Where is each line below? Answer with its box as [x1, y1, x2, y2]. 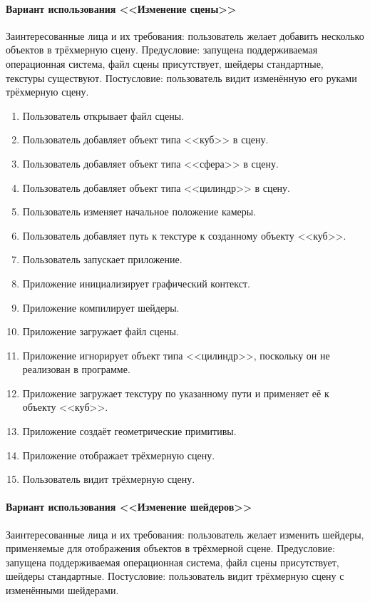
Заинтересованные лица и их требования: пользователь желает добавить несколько [6, 28, 364, 43]
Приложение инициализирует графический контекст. [22, 275, 250, 290]
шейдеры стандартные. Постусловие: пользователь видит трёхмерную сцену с [6, 568, 344, 583]
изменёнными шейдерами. [6, 583, 119, 598]
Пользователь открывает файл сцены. [22, 108, 185, 123]
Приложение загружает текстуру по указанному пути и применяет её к [22, 385, 329, 400]
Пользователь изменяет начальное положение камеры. [22, 204, 257, 219]
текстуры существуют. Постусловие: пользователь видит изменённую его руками [6, 70, 357, 85]
